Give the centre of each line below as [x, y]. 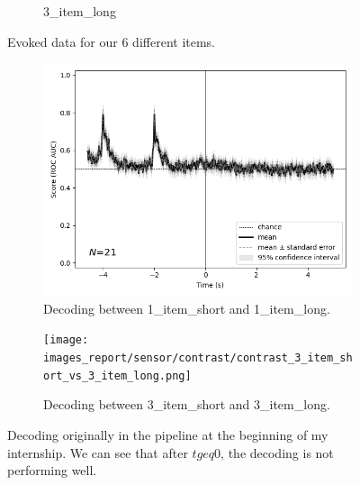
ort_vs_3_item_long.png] [117, 375]
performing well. [52, 470]
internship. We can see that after [98, 452]
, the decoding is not [277, 452]
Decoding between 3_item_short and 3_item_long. [187, 404]
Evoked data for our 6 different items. [111, 41]
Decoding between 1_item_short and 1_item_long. [187, 308]
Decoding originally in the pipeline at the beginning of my [168, 434]
